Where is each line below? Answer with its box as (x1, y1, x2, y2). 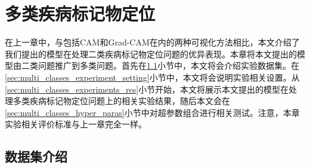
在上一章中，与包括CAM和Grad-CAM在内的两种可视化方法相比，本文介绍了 (5, 36, 300, 48)
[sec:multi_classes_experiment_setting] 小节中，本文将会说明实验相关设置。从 (5, 71, 300, 83)
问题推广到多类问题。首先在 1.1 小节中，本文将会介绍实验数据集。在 (38, 59, 299, 72)
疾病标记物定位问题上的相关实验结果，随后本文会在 (29, 94, 230, 107)
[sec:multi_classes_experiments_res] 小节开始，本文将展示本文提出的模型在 (5, 83, 289, 95)
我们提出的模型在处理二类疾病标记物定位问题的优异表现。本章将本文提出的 (5, 47, 297, 60)
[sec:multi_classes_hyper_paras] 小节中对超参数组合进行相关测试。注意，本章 (5, 106, 300, 118)
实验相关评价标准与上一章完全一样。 (5, 118, 147, 130)
